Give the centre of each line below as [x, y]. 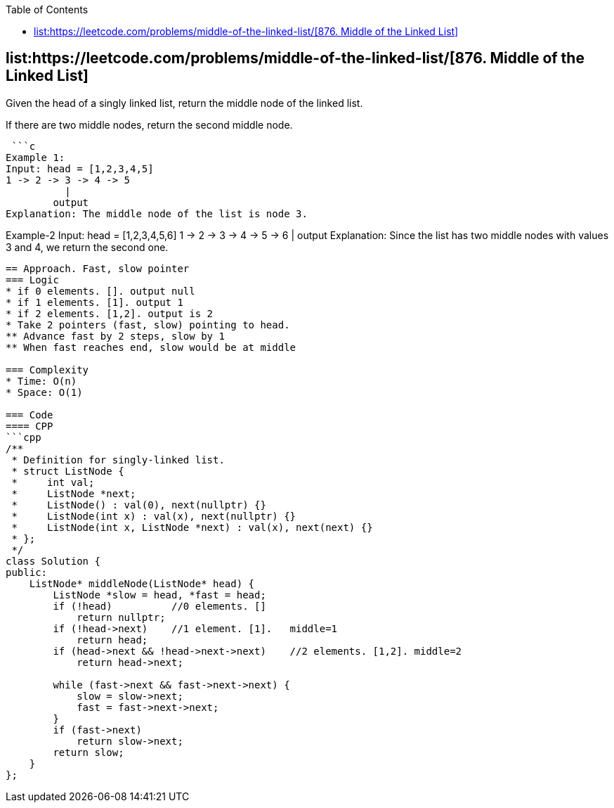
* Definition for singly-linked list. [118, 460]
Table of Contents [47, 9]
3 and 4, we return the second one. [87, 247]
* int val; [53, 482]
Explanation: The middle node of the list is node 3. [157, 213]
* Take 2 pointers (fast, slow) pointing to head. [148, 325]
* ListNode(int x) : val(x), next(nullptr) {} [154, 516]
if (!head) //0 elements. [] [159, 606]
